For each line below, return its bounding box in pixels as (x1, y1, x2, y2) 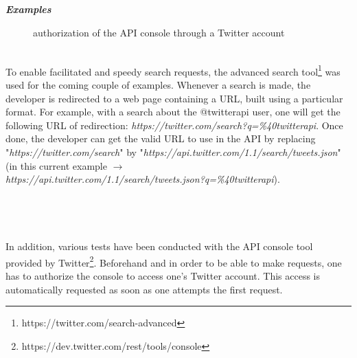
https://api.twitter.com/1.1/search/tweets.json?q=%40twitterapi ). (5, 172, 280, 186)
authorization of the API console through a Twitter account (33, 25, 285, 39)
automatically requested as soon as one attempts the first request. (5, 282, 283, 296)
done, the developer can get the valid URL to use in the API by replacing (5, 131, 316, 146)
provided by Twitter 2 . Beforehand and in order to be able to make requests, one (5, 253, 342, 269)
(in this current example (5, 158, 107, 172)
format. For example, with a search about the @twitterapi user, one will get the (5, 104, 341, 119)
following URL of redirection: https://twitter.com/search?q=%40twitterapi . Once (5, 118, 343, 132)
